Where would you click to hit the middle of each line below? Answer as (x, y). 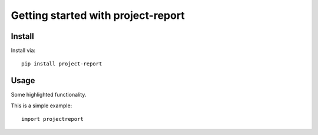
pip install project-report (62, 64)
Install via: (23, 51)
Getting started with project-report (98, 15)
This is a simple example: (42, 106)
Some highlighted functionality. (49, 95)
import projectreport (52, 119)
